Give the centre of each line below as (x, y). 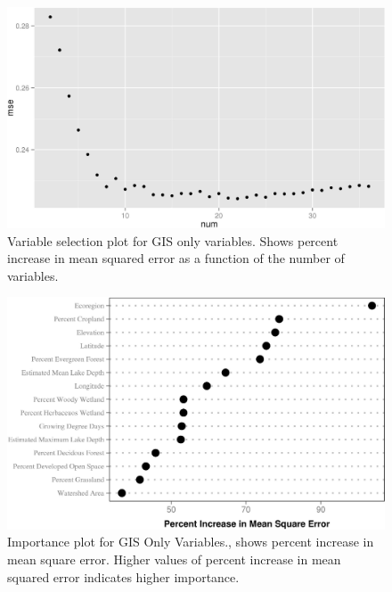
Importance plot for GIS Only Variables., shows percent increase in (191, 542)
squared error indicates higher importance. (123, 576)
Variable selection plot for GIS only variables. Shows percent (173, 240)
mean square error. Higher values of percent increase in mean (174, 559)
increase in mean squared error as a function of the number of (176, 258)
